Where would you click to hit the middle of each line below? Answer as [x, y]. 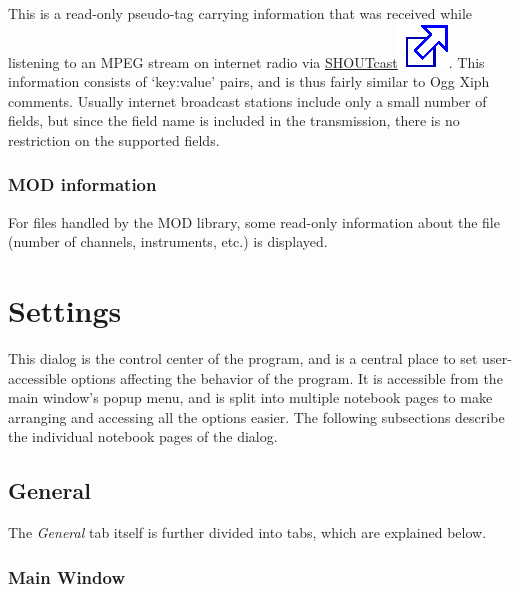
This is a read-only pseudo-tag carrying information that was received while [240, 13]
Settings [65, 310]
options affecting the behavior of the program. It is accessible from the [287, 377]
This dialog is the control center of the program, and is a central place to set [243, 358]
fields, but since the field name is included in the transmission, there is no [234, 120]
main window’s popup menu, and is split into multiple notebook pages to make [250, 397]
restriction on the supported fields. [114, 139]
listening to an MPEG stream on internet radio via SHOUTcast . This [246, 61]
